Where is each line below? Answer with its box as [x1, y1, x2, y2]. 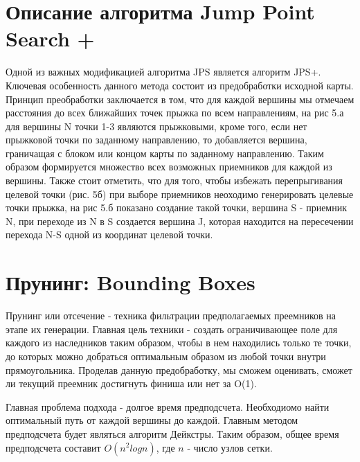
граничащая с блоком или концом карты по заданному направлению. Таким [6, 145, 324, 160]
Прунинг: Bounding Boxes [6, 268, 255, 296]
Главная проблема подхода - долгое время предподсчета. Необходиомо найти [6, 399, 330, 414]
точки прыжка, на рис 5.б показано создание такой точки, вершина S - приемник [6, 200, 347, 215]
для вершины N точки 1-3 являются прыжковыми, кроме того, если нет [6, 118, 307, 133]
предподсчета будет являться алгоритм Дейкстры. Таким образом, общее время [6, 426, 339, 441]
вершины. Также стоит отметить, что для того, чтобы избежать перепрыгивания [6, 173, 343, 188]
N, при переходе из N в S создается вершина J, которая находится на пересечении [6, 213, 354, 228]
